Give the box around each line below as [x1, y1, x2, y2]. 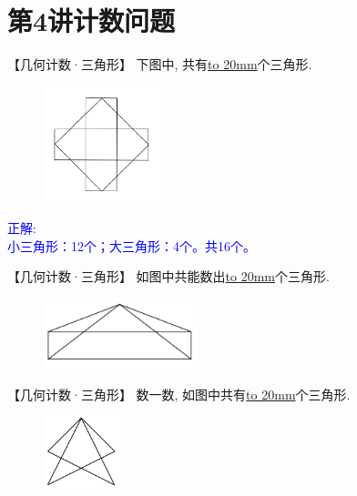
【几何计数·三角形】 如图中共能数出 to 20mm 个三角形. [7, 267, 330, 286]
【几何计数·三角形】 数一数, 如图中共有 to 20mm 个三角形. [7, 384, 351, 403]
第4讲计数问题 [7, 2, 176, 39]
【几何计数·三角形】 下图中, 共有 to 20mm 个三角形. [7, 55, 312, 74]
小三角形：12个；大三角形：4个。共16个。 [7, 236, 256, 255]
